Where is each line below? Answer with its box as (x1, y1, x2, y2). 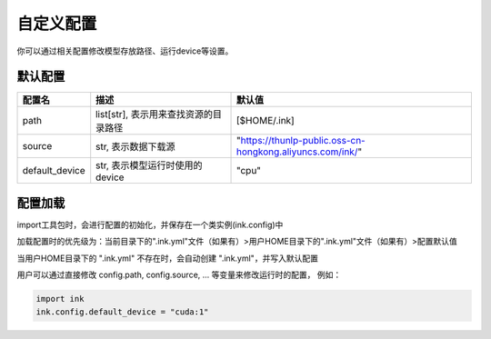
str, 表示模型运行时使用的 (95, 159, 204, 172)
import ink (35, 294, 85, 304)
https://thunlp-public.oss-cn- (240, 135, 366, 147)
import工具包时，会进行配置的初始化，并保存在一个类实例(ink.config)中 (16, 219, 284, 230)
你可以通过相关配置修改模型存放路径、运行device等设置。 (16, 45, 234, 56)
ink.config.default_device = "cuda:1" (35, 306, 209, 317)
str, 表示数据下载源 (95, 141, 176, 154)
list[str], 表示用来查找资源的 (95, 108, 214, 121)
